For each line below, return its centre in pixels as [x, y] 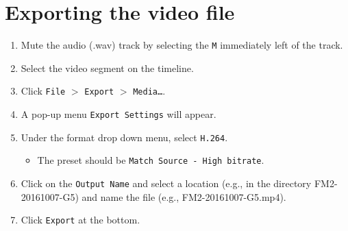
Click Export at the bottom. [80, 220]
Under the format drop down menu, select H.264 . [124, 137]
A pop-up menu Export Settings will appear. [119, 114]
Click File [43, 91]
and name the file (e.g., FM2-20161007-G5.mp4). [184, 196]
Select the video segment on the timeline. [107, 68]
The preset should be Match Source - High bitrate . [151, 160]
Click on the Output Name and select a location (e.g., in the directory [166, 183]
